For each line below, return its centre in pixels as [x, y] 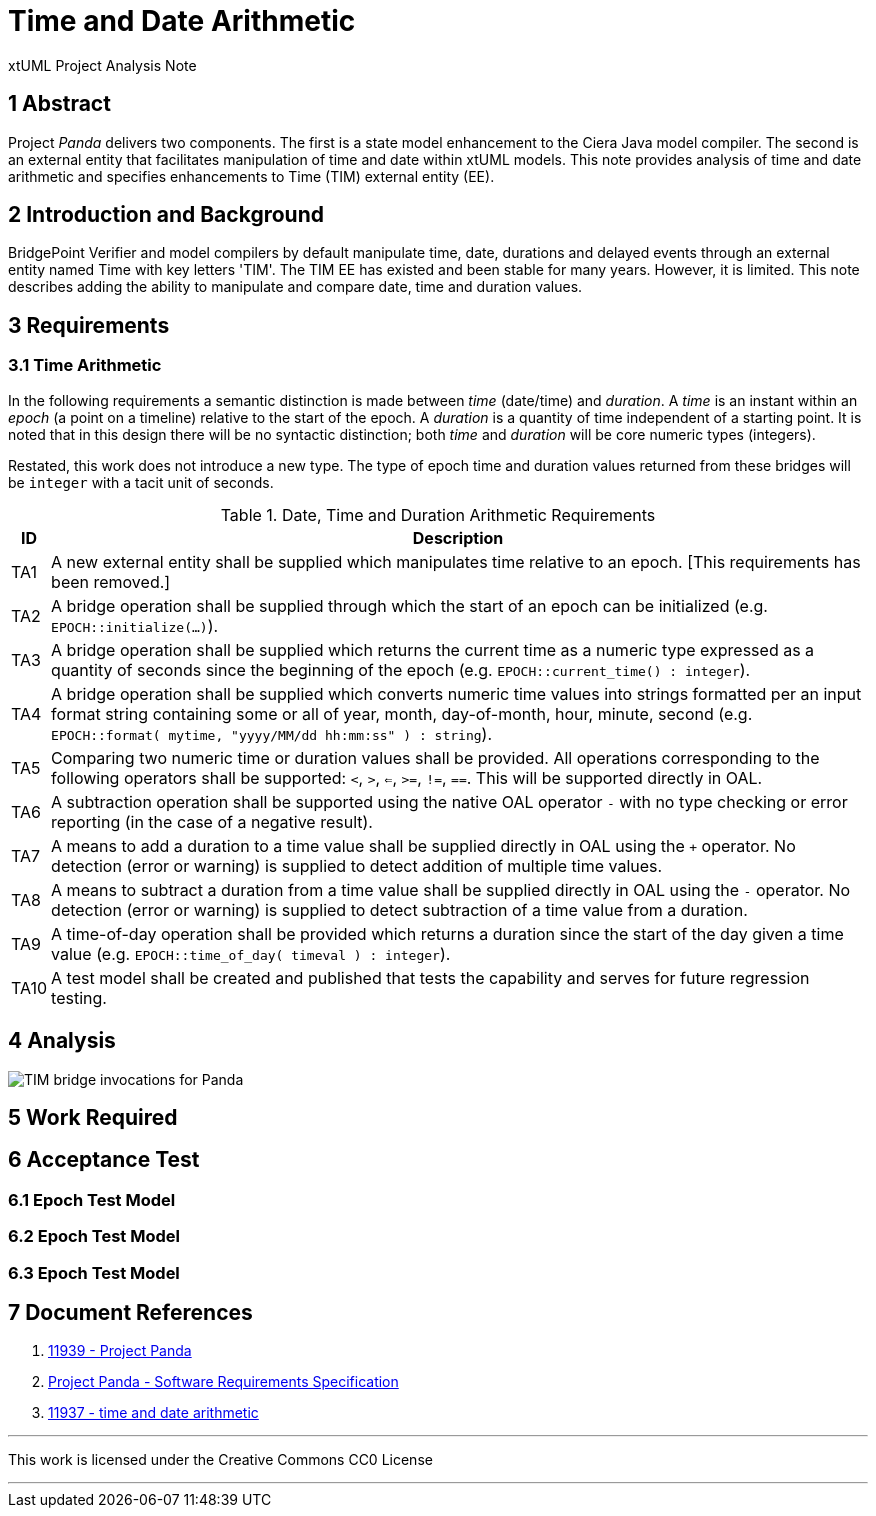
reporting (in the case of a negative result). [212, 821]
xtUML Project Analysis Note [102, 65]
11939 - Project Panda [120, 1351]
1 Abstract [59, 104]
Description [458, 537]
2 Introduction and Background [166, 215]
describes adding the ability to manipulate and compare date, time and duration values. [295, 287]
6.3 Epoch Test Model [94, 1272]
